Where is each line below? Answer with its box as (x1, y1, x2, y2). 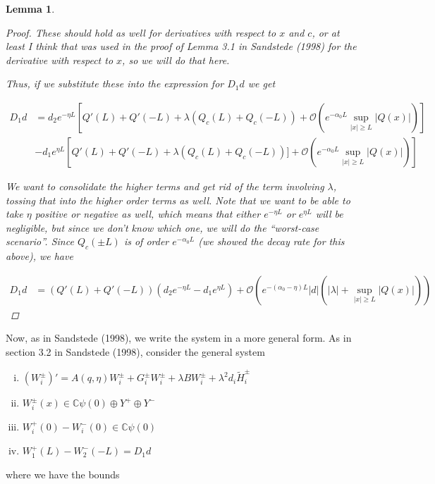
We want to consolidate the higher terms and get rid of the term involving (6, 179, 324, 194)
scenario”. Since (6, 234, 74, 249)
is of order (123, 234, 169, 249)
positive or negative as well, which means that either (35, 206, 261, 221)
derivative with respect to (6, 52, 114, 67)
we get (247, 76, 276, 91)
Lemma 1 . (6, 1, 55, 15)
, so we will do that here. (122, 52, 230, 67)
